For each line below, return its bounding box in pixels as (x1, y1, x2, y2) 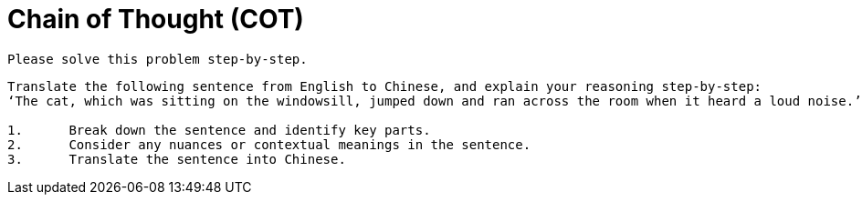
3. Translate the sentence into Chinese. (7, 151, 346, 167)
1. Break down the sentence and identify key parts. (7, 122, 431, 137)
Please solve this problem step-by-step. (7, 51, 308, 66)
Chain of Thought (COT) (7, 4, 304, 35)
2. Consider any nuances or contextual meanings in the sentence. (7, 136, 531, 152)
